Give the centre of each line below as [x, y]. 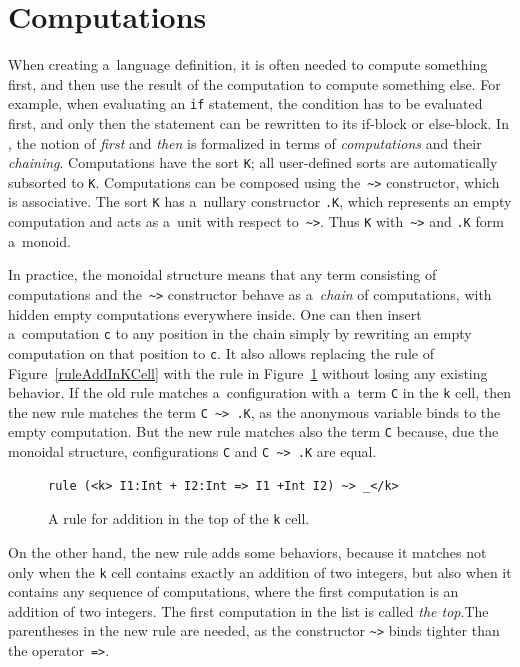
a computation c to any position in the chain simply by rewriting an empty [240, 333]
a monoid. [40, 240]
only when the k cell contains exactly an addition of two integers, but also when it [260, 571]
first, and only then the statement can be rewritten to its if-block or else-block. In [258, 122]
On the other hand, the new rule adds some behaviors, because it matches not [247, 552]
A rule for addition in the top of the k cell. [179, 518]
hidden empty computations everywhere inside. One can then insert [215, 313]
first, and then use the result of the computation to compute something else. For [254, 83]
